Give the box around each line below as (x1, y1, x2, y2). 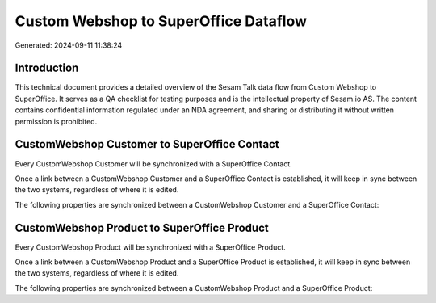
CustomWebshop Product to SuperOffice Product (15, 221, 270, 234)
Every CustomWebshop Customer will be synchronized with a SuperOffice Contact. (15, 158, 292, 169)
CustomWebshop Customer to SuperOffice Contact (15, 137, 279, 151)
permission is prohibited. (15, 116, 98, 126)
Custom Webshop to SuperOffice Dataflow (15, 12, 307, 30)
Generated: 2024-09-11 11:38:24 (15, 40, 123, 50)
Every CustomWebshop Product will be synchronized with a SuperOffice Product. (15, 242, 286, 252)
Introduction (15, 61, 79, 75)
